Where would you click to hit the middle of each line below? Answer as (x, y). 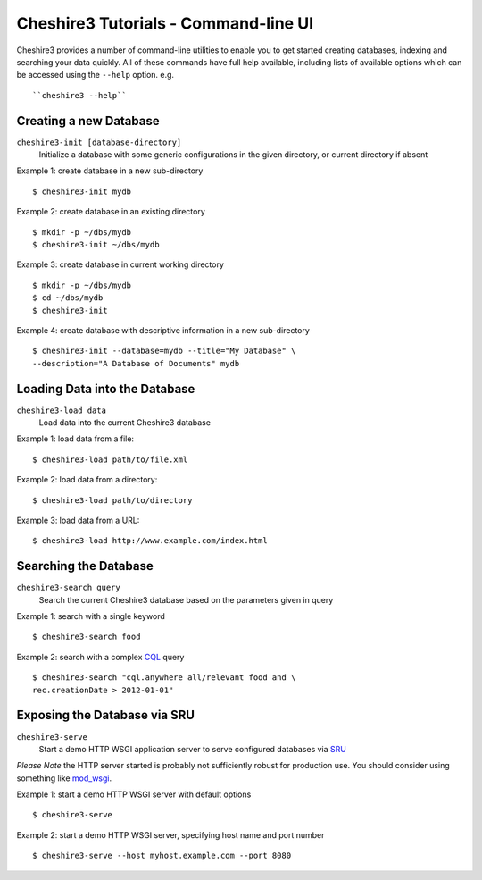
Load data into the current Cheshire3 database (125, 423)
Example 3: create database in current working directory (120, 264)
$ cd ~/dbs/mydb (68, 298)
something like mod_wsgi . (64, 778)
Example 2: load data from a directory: (87, 480)
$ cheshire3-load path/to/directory (112, 500)
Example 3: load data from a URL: (78, 520)
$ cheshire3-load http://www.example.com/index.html (150, 541)
